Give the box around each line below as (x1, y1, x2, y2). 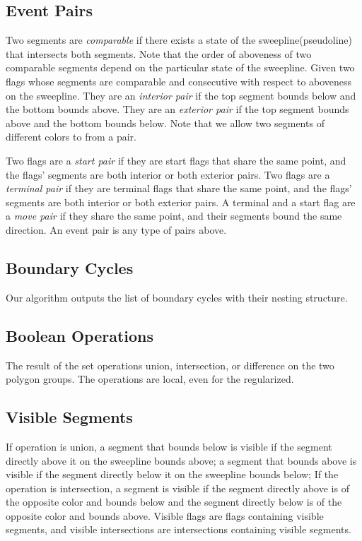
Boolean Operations (6, 324, 154, 346)
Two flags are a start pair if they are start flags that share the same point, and (6, 153, 346, 167)
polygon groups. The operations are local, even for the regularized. (6, 371, 294, 386)
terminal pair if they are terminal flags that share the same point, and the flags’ (6, 181, 352, 196)
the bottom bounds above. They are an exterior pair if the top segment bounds (6, 102, 349, 117)
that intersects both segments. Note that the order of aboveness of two (6, 46, 312, 61)
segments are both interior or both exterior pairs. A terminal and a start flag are (6, 194, 356, 209)
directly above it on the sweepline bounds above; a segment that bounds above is (6, 453, 357, 468)
